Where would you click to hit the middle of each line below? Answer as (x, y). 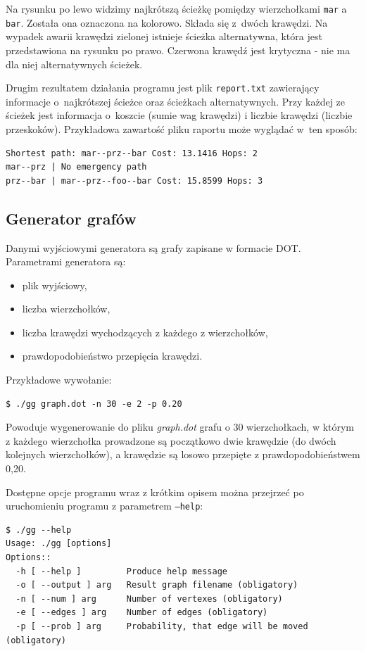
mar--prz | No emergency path (76, 167)
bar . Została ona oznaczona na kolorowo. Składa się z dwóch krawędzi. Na (167, 22)
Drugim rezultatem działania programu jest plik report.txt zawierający (163, 88)
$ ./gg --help (39, 530)
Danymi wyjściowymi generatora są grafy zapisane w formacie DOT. (153, 247)
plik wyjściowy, (55, 285)
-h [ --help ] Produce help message (121, 571)
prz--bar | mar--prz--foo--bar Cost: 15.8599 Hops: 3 (134, 181)
